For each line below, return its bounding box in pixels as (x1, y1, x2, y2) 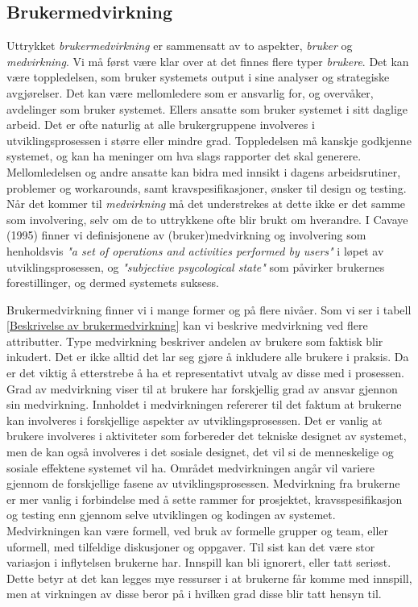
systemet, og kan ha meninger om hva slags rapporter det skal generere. (6, 148, 362, 164)
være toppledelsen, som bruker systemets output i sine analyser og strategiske (6, 69, 390, 85)
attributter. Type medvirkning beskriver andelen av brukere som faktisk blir (6, 332, 383, 349)
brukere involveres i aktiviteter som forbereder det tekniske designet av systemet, (6, 427, 407, 444)
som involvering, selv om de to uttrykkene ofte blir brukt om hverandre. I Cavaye (6, 210, 408, 227)
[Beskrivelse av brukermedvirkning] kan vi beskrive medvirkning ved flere (6, 317, 368, 334)
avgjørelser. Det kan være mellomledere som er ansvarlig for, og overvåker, (6, 84, 374, 101)
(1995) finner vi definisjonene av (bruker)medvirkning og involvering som (6, 227, 366, 243)
